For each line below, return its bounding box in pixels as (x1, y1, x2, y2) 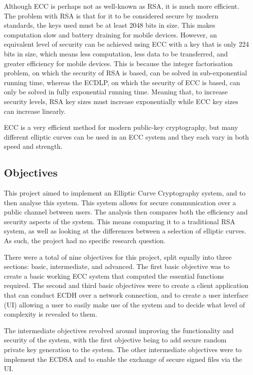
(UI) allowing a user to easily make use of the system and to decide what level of (4, 299, 245, 309)
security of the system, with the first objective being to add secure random (4, 335, 227, 345)
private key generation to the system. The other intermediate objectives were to (4, 344, 242, 355)
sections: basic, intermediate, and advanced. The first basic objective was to (4, 261, 230, 271)
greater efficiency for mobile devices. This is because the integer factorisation (4, 58, 233, 68)
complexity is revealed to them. (4, 309, 97, 319)
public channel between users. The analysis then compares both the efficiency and (4, 207, 248, 217)
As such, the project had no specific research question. (4, 235, 166, 246)
